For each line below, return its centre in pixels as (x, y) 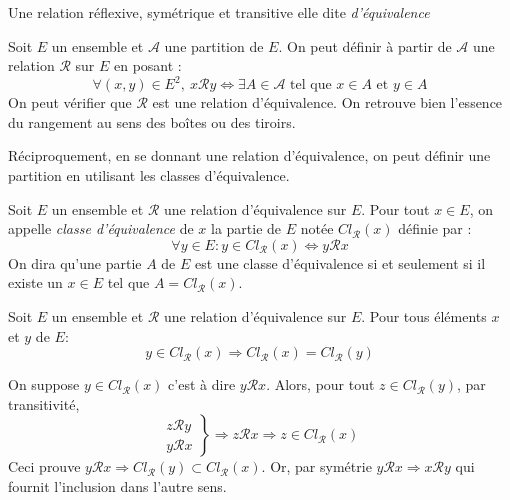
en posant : (147, 65)
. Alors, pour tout (320, 384)
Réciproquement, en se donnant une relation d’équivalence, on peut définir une (249, 155)
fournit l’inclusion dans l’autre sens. (117, 486)
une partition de (214, 45)
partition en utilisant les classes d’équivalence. (149, 175)
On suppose (44, 384)
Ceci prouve (44, 466)
